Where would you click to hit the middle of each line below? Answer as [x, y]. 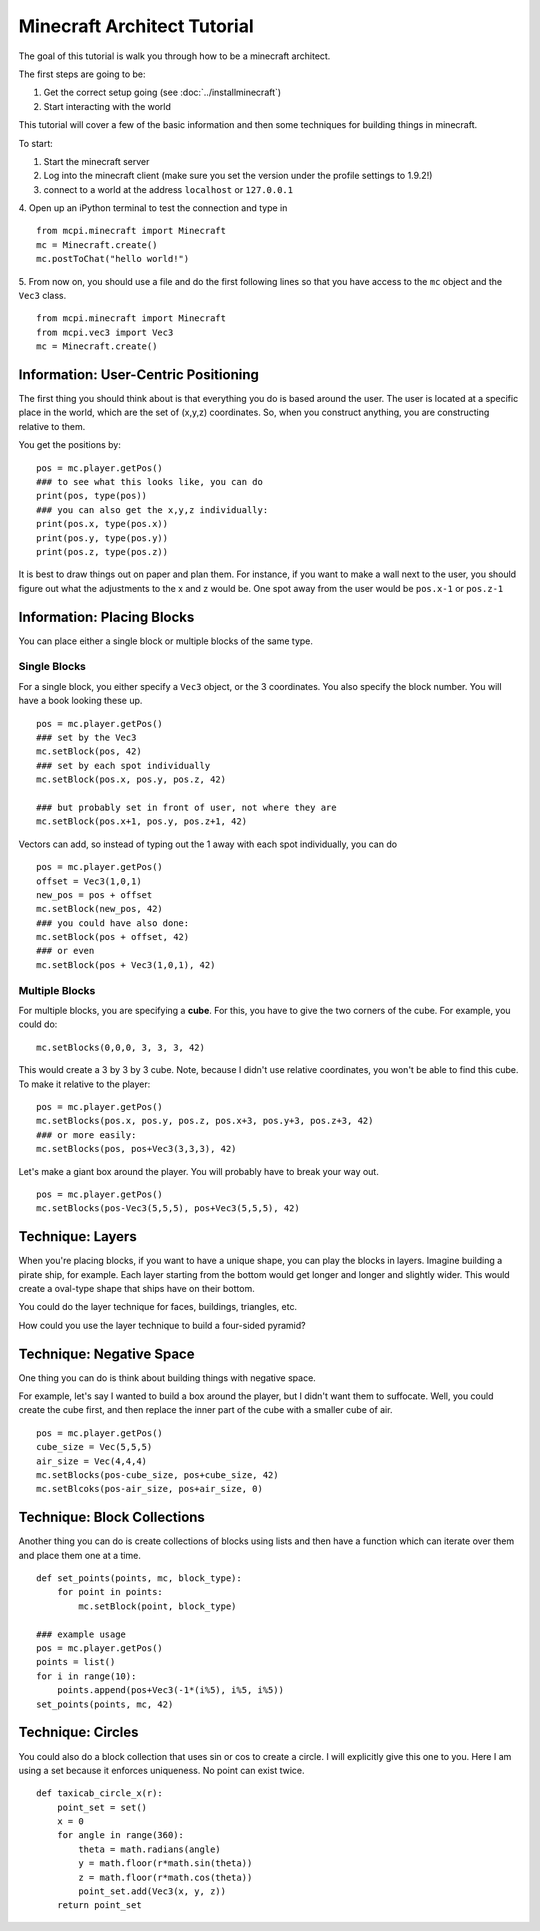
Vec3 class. [42, 296]
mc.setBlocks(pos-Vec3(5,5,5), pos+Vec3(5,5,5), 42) [168, 1208]
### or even [65, 951]
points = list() [76, 1662]
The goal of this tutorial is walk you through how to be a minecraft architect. [174, 56]
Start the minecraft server [96, 161]
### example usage [81, 1634]
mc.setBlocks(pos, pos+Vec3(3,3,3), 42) [136, 1149]
